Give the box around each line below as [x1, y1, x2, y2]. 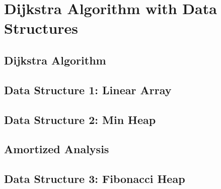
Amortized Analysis [4, 141, 109, 157]
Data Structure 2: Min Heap [4, 111, 156, 127]
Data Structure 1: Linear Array [4, 82, 172, 97]
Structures [4, 18, 79, 38]
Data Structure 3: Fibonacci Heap [4, 171, 185, 186]
